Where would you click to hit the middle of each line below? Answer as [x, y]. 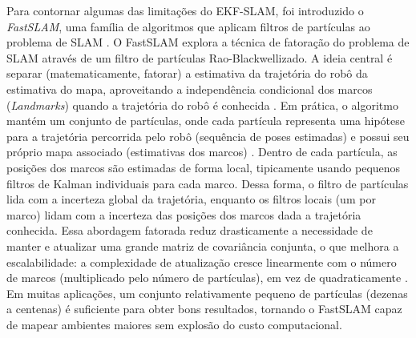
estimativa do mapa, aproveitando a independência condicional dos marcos [190, 89]
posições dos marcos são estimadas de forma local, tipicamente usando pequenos [204, 167]
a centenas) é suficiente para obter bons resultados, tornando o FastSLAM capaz [204, 309]
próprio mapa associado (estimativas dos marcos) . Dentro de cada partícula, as [202, 152]
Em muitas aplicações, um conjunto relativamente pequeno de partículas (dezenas [207, 293]
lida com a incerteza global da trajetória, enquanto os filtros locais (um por [191, 199]
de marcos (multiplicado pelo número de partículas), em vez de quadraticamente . [207, 278]
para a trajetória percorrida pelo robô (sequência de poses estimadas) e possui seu [208, 136]
